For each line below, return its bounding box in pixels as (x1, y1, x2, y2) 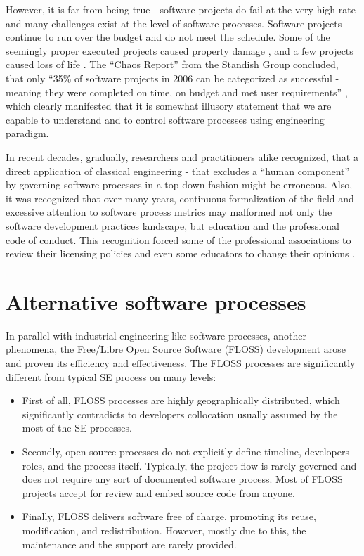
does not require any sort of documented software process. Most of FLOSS (22, 472, 343, 486)
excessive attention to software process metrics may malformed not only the (6, 205, 332, 219)
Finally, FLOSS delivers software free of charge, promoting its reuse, (22, 509, 316, 524)
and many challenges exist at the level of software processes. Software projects (6, 15, 342, 30)
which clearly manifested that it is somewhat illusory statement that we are (6, 98, 332, 113)
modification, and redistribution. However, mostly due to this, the (22, 522, 306, 537)
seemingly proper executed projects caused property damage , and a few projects (6, 43, 353, 58)
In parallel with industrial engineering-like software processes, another (6, 328, 307, 342)
